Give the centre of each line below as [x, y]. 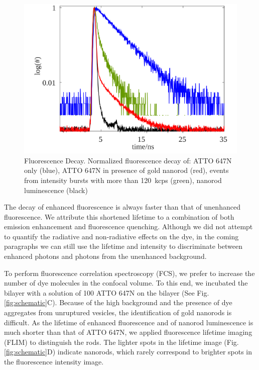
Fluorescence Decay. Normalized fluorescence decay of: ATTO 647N [128, 160]
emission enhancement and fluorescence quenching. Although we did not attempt [128, 226]
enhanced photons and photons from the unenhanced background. [105, 256]
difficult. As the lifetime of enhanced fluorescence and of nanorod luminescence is [129, 322]
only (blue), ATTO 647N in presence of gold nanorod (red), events [126, 170]
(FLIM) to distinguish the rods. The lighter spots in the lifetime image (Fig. [121, 342]
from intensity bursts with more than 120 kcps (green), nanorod [123, 180]
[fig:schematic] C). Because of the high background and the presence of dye [118, 302]
